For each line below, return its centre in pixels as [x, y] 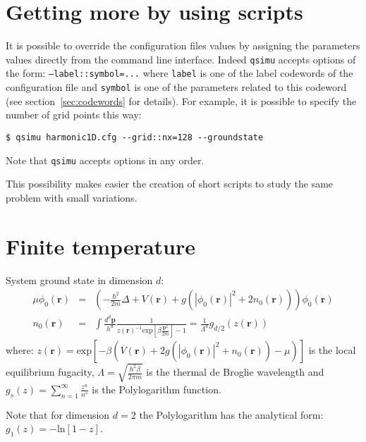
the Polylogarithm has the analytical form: [231, 414]
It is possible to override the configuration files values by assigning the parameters [183, 45]
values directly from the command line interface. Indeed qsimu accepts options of [181, 59]
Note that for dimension [58, 414]
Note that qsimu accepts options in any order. [105, 160]
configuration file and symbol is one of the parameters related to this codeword [176, 87]
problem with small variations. [72, 197]
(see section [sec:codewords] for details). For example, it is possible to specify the [181, 100]
